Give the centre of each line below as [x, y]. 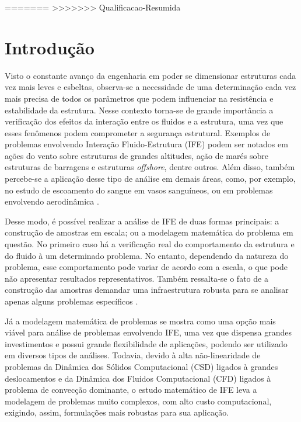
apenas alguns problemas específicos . [71, 301]
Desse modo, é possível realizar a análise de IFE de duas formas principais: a [142, 221]
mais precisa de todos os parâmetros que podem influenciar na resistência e [139, 98]
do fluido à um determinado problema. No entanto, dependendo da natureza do [147, 255]
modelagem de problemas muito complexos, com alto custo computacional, [138, 401]
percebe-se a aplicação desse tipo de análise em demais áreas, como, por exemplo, [150, 179]
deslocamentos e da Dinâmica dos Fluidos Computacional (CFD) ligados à [138, 378]
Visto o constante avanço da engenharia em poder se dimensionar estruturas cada [150, 75]
